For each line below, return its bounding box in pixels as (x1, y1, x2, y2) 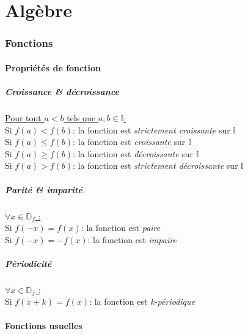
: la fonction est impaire (87, 233, 177, 246)
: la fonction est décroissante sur (73, 147, 194, 160)
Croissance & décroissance (5, 85, 119, 98)
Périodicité (5, 257, 52, 269)
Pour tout (5, 111, 42, 124)
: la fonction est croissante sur (73, 135, 186, 148)
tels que (67, 111, 96, 124)
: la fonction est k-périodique (89, 295, 195, 308)
